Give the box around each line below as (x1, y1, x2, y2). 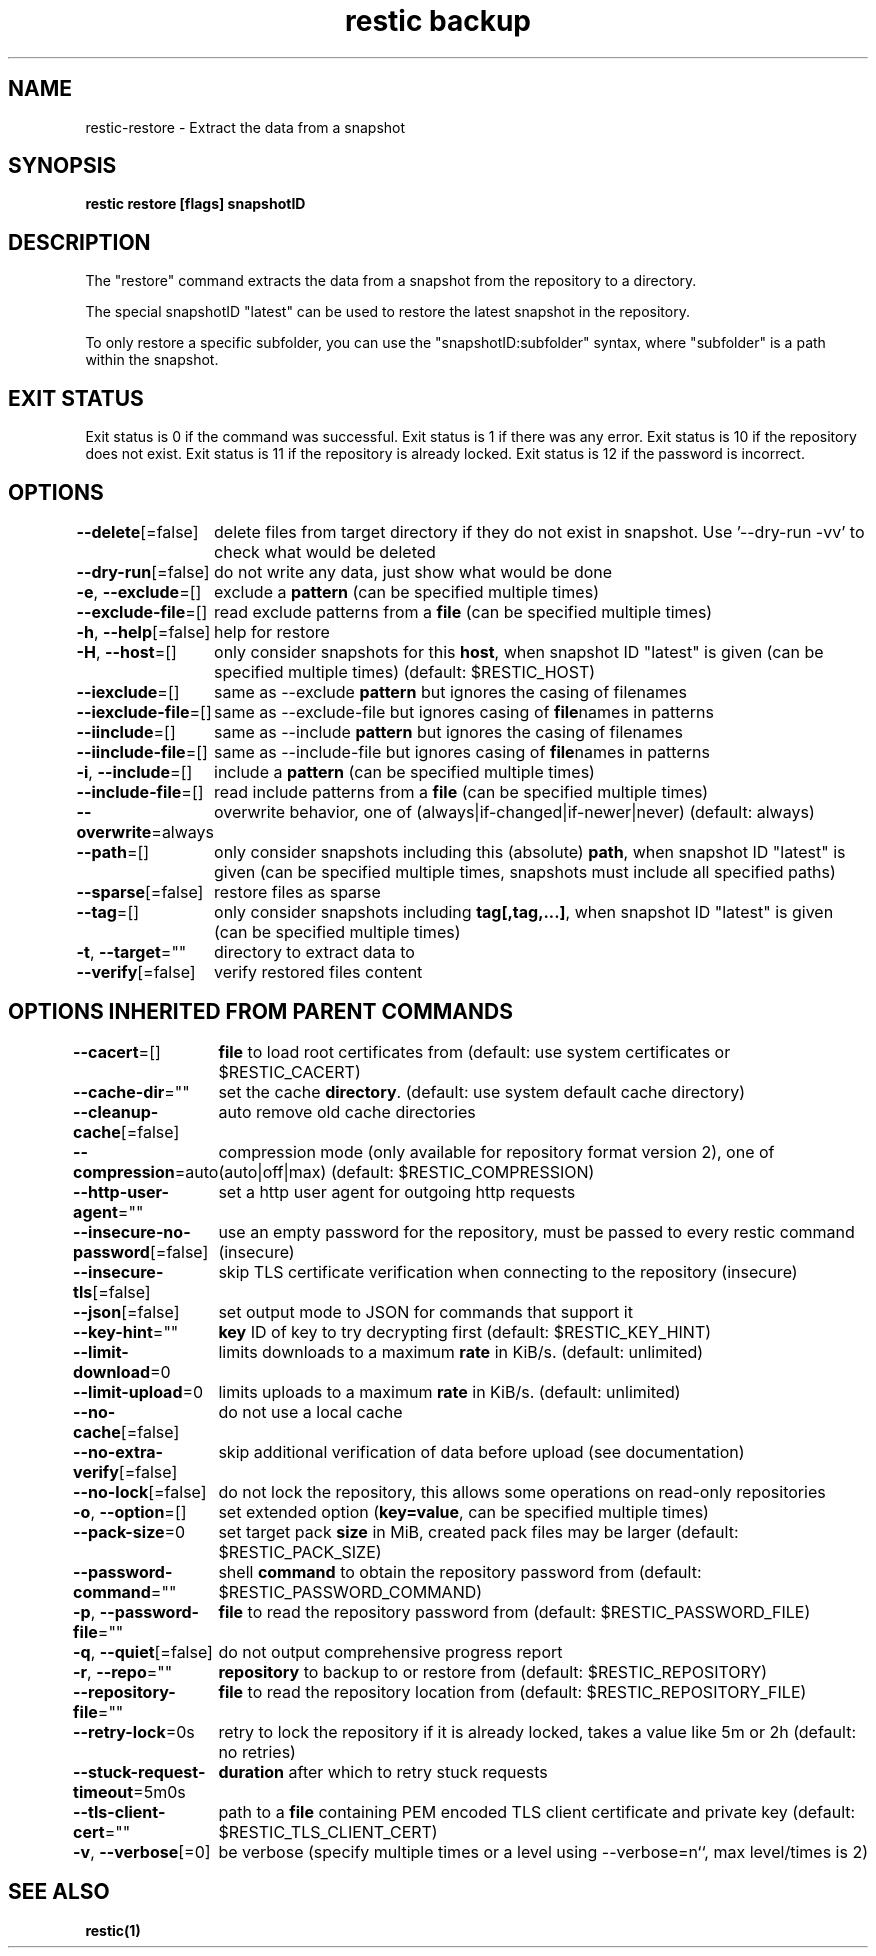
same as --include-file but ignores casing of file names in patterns (214, 741, 710, 762)
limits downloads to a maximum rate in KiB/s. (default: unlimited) (218, 1341, 704, 1362)
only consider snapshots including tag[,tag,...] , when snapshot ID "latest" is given (214, 901, 834, 922)
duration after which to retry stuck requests (218, 1761, 548, 1782)
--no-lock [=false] (73, 1481, 207, 1502)
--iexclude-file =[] (76, 701, 212, 722)
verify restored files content (214, 961, 423, 982)
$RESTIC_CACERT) (218, 1061, 361, 1082)
